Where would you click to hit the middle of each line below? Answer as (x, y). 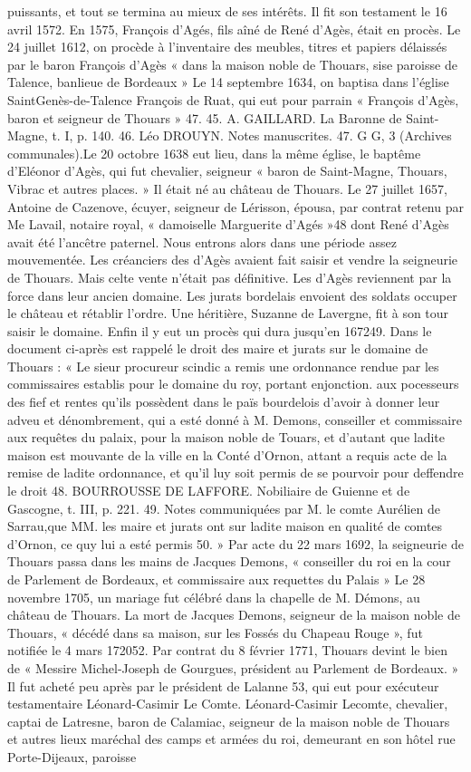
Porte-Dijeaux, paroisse (72, 756)
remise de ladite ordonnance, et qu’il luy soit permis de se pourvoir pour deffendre (235, 473)
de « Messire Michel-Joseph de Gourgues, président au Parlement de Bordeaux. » (233, 667)
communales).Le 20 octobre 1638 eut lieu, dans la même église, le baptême (214, 153)
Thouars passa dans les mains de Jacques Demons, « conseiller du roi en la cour (229, 561)
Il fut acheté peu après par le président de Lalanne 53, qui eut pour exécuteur (223, 685)
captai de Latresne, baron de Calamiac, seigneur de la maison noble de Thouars (229, 721)
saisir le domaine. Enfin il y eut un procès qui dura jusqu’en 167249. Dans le (220, 330)
